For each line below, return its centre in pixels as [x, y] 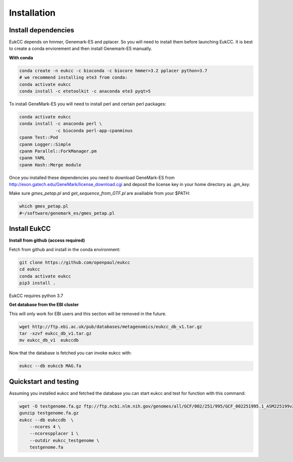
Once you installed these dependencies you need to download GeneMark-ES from [92, 177]
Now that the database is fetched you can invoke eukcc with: [70, 353]
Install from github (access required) [47, 240]
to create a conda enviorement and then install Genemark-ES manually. [81, 48]
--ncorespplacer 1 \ [54, 434]
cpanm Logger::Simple [45, 144]
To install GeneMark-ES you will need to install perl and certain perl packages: [88, 104]
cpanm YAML [32, 158]
